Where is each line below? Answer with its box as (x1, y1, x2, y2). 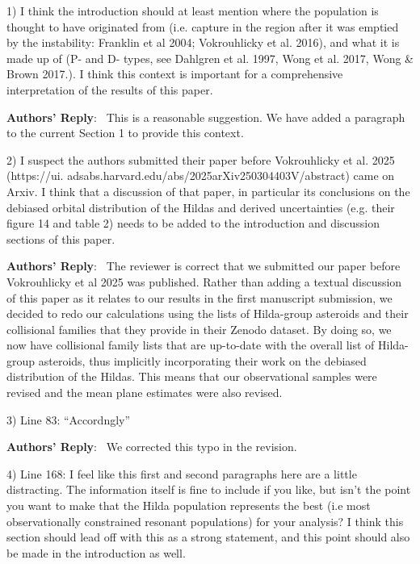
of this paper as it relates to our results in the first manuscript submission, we (6, 289, 393, 306)
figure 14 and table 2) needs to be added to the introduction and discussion (6, 215, 380, 232)
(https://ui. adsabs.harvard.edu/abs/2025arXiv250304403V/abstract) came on (6, 167, 395, 184)
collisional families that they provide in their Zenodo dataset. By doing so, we (6, 320, 392, 337)
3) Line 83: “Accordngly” (6, 411, 131, 428)
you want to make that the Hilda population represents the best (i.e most (6, 497, 371, 514)
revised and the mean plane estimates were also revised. (6, 384, 283, 401)
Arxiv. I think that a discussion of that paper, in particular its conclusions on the (6, 182, 410, 199)
